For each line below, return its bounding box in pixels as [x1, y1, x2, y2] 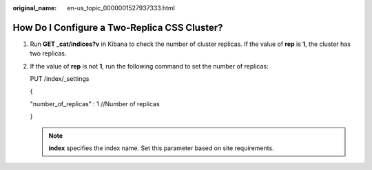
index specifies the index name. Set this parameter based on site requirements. [48, 144, 275, 152]
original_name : [12, 4, 57, 12]
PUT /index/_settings [30, 75, 90, 83]
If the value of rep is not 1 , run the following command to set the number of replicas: [30, 62, 269, 70]
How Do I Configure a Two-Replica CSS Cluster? [12, 21, 223, 34]
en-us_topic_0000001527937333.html [67, 4, 175, 12]
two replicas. [30, 49, 67, 58]
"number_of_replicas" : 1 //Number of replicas [30, 99, 160, 108]
